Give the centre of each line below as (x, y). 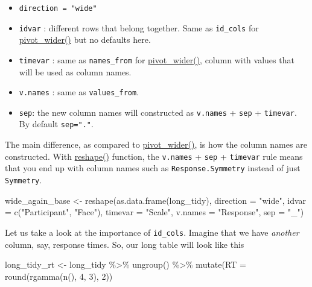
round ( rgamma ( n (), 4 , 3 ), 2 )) (59, 276)
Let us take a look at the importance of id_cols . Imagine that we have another (152, 232)
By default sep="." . (56, 124)
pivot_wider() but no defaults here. (85, 39)
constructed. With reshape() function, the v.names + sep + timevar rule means (154, 156)
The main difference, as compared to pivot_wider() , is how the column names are (156, 144)
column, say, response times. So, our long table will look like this (125, 244)
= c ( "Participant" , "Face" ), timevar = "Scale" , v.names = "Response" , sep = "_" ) (154, 212)
